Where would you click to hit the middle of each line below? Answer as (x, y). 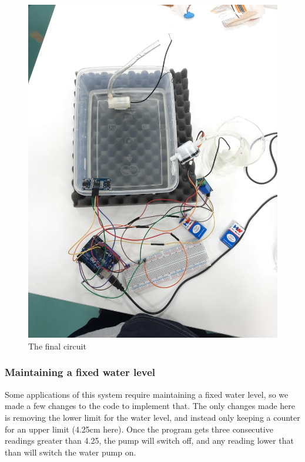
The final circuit (57, 346)
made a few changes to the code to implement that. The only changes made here (150, 406)
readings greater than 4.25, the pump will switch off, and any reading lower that (149, 440)
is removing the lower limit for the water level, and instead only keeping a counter (152, 417)
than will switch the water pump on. (71, 452)
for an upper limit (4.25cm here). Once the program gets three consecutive (139, 429)
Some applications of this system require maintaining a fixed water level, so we (147, 394)
